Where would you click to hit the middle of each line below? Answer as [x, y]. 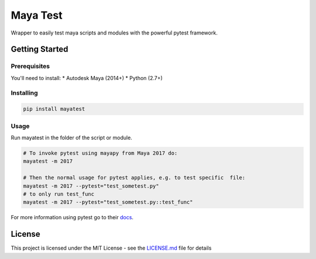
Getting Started [39, 49]
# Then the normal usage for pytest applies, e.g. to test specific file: [134, 178]
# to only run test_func [59, 194]
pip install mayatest [54, 109]
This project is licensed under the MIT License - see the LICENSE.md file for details [111, 248]
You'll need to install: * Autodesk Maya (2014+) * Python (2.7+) [87, 78]
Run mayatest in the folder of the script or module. [72, 137]
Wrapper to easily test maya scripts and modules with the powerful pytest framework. [114, 33]
